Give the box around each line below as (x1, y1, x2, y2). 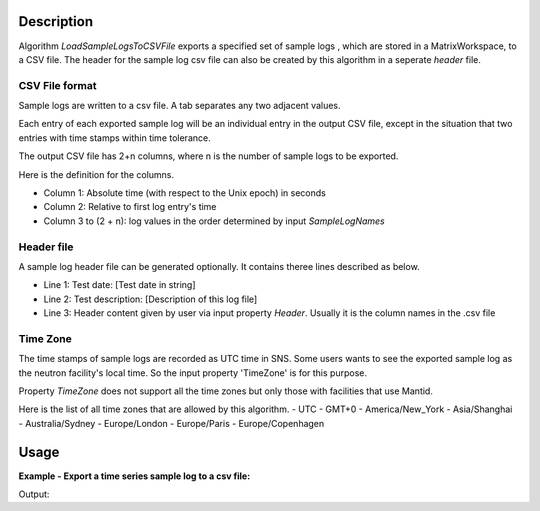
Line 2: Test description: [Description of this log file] (43, 293, 258, 305)
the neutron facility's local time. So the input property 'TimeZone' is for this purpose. (18, 366, 367, 379)
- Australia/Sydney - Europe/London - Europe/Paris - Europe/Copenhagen (18, 417, 325, 429)
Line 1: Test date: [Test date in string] (43, 279, 196, 291)
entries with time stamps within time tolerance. (18, 131, 211, 144)
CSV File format (18, 78, 97, 92)
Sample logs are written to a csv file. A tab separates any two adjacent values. (18, 100, 341, 112)
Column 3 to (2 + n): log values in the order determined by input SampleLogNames (43, 215, 385, 227)
